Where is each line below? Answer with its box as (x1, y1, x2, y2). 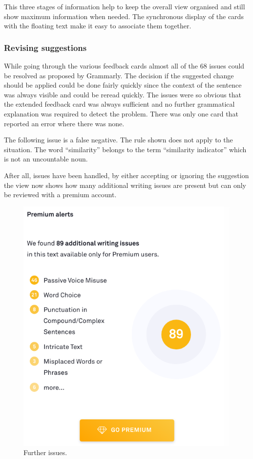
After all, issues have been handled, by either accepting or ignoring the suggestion (4, 170, 249, 180)
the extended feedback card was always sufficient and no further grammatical (4, 99, 235, 109)
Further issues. (23, 447, 67, 458)
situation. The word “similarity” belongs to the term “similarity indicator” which (4, 144, 247, 154)
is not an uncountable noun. (4, 154, 88, 164)
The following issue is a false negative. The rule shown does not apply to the (4, 135, 233, 145)
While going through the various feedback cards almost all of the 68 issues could (4, 61, 245, 70)
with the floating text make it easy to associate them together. (4, 21, 191, 31)
